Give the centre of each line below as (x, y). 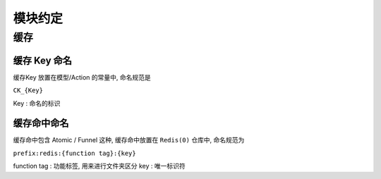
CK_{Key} (28, 91)
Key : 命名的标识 (37, 103)
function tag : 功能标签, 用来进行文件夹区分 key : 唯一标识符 (99, 166)
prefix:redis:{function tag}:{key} (75, 153)
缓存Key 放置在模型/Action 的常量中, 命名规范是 (82, 77)
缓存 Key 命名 (42, 60)
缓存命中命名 (41, 123)
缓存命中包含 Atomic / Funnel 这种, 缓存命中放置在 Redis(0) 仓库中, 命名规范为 (129, 140)
